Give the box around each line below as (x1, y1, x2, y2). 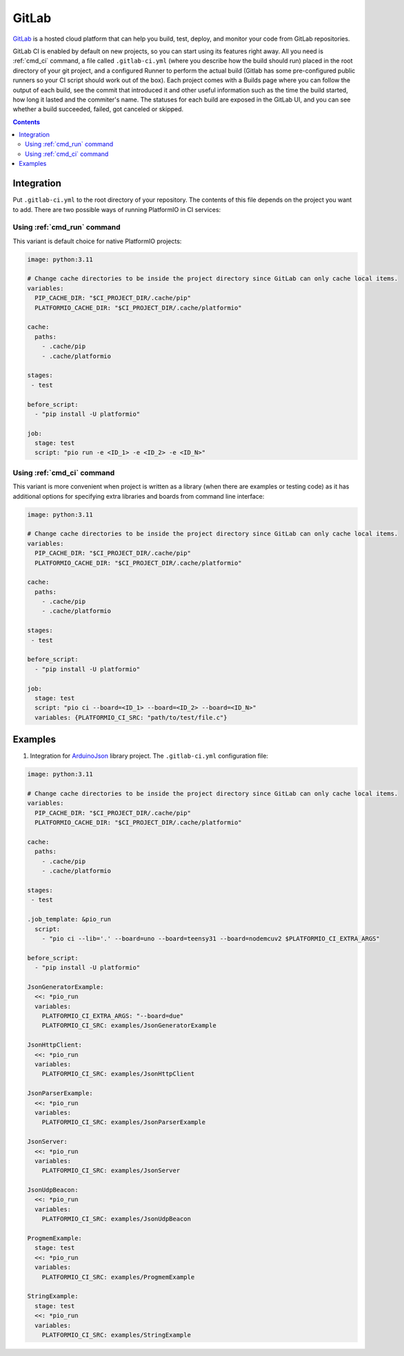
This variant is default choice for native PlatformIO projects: (12, 237, 182, 245)
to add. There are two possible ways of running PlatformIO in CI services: (12, 205, 221, 213)
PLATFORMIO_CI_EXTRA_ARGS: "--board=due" (41, 1012, 184, 1020)
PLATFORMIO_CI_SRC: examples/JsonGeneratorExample (41, 1022, 216, 1029)
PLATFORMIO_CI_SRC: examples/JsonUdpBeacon (41, 1215, 191, 1223)
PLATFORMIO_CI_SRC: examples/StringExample (41, 1330, 191, 1339)
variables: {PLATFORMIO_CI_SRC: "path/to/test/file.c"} (34, 714, 228, 721)
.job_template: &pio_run (27, 915, 112, 924)
